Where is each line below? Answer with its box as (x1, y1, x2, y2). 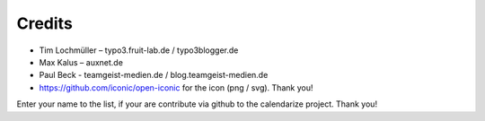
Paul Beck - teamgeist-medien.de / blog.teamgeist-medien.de (39, 70, 269, 81)
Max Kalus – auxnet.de (39, 56, 123, 67)
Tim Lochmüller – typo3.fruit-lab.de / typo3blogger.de (39, 45, 239, 56)
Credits (16, 13, 74, 33)
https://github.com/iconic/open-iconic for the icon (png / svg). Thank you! (39, 82, 313, 93)
